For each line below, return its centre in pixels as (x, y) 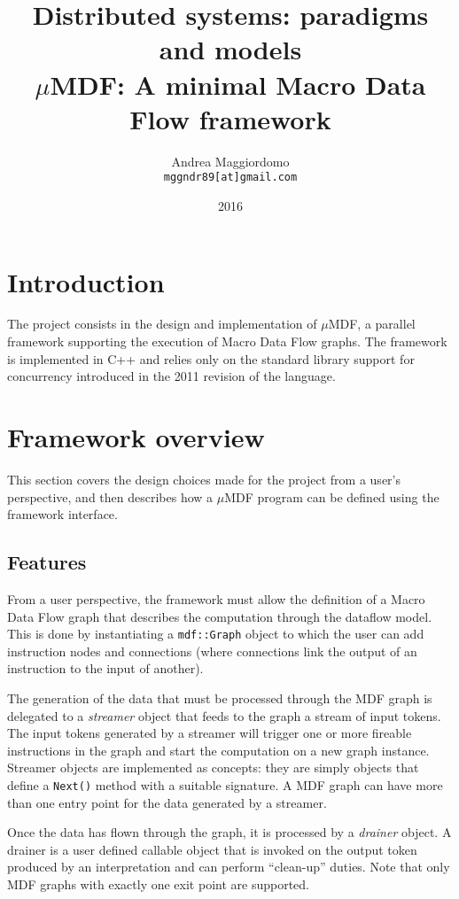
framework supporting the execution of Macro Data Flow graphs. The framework (227, 341)
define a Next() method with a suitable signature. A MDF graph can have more (225, 784)
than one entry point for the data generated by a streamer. (167, 802)
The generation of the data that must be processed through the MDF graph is (220, 697)
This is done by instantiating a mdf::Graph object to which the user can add (216, 634)
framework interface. (62, 514)
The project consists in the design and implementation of (162, 324)
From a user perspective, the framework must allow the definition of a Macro (216, 598)
